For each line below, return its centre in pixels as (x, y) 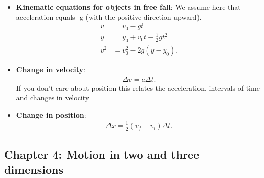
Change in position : (51, 115)
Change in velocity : (51, 70)
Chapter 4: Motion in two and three (102, 154)
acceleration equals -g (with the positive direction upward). (109, 17)
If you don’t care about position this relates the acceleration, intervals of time (138, 87)
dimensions (34, 169)
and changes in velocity (53, 98)
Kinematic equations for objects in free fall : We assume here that (128, 7)
